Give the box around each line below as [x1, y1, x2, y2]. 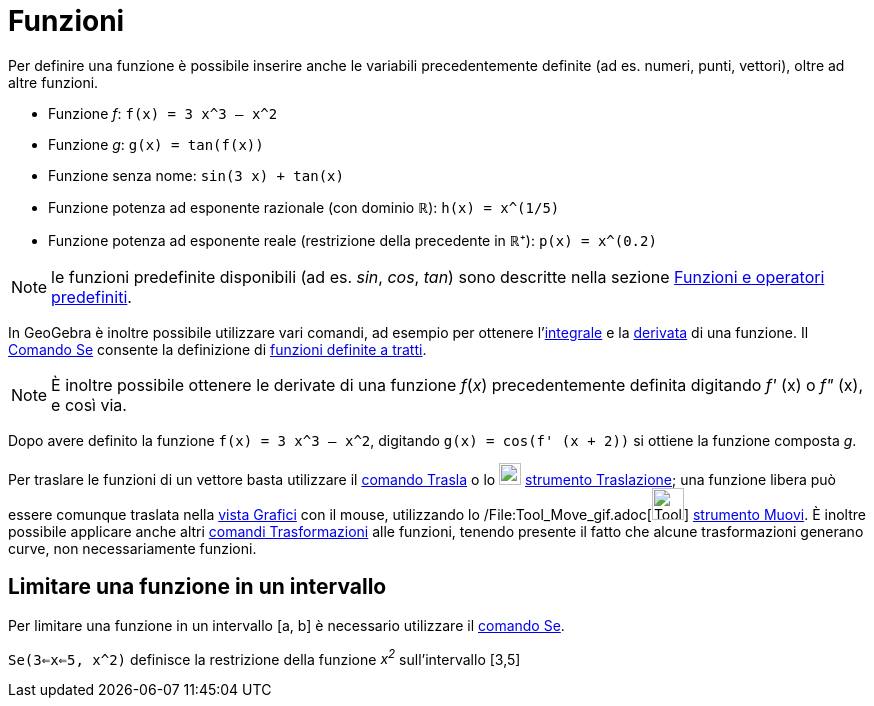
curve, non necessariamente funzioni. [8, 539, 257, 557]
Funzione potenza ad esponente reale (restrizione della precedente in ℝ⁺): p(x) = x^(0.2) [48, 231, 657, 249]
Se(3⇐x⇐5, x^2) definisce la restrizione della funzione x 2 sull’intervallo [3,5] [8, 647, 521, 668]
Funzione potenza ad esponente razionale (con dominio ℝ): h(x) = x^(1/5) [48, 198, 560, 216]
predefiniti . [51, 286, 132, 307]
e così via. [51, 394, 127, 415]
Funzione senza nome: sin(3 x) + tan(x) [48, 166, 344, 184]
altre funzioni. [8, 73, 99, 91]
